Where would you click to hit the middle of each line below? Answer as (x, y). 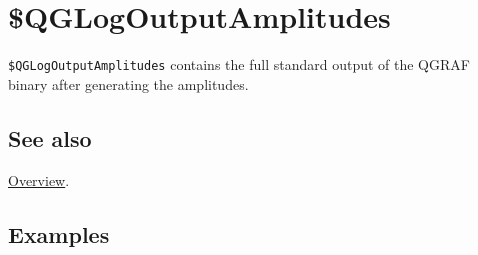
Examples (59, 233)
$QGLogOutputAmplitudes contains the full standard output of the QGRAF (239, 64)
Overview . (39, 179)
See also (50, 137)
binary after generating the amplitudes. (128, 83)
